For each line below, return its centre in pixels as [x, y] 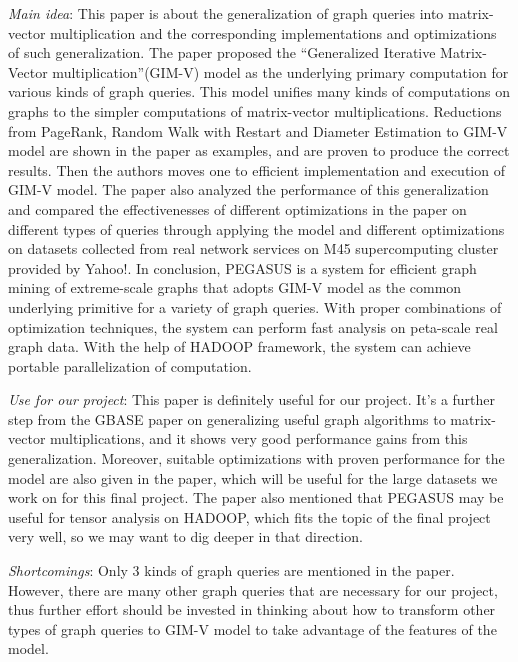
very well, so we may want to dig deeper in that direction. [185, 536]
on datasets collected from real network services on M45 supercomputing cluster [253, 248]
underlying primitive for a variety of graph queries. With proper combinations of [255, 306]
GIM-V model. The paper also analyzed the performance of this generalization [248, 189]
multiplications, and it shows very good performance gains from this [259, 438]
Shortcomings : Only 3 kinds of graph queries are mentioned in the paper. [231, 570]
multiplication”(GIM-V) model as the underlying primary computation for [280, 71]
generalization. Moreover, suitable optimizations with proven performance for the [256, 458]
